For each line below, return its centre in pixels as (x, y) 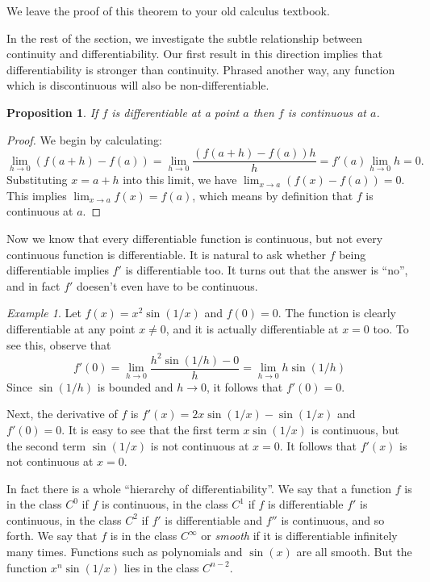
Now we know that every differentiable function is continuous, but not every (195, 238)
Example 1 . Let (44, 313)
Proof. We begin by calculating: (84, 139)
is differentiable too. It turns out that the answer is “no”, (267, 270)
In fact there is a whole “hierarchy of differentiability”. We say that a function (199, 488)
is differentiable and (214, 519)
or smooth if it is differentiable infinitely (299, 536)
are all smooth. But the (354, 552)
